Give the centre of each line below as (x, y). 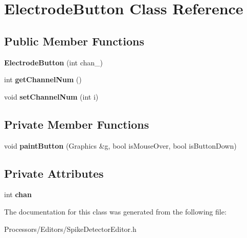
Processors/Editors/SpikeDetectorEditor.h (70, 229)
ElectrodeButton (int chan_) (54, 62)
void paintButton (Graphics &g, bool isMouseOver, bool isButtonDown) (120, 145)
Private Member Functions (77, 124)
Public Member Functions (74, 41)
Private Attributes (54, 173)
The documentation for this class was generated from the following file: (115, 211)
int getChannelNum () (43, 79)
